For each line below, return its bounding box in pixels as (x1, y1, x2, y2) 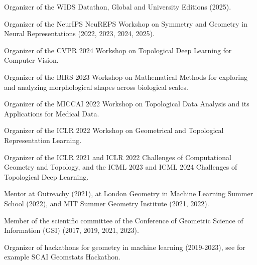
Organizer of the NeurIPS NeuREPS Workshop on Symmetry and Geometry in (4, 18, 248, 29)
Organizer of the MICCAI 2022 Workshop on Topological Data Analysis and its (4, 98, 249, 109)
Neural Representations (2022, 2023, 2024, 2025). (4, 28, 155, 39)
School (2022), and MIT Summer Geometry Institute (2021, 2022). (4, 198, 209, 208)
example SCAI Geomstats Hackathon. (4, 251, 121, 262)
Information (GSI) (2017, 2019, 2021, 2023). (4, 225, 139, 235)
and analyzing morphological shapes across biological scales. (4, 81, 188, 92)
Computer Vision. (4, 55, 59, 65)
